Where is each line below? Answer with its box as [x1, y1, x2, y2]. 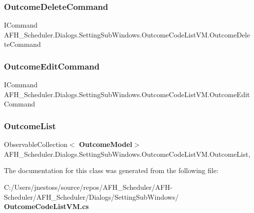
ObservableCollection [4, 139, 68, 149]
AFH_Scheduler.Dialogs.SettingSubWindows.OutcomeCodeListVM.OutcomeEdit [4, 89, 250, 99]
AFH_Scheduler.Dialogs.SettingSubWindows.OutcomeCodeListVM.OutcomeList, [4, 148, 251, 159]
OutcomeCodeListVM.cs [4, 201, 89, 212]
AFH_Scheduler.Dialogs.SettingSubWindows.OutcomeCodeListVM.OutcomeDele [4, 29, 250, 39]
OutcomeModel [79, 139, 133, 149]
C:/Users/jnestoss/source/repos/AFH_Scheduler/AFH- [4, 182, 173, 192]
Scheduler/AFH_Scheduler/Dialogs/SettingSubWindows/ [4, 191, 179, 202]
